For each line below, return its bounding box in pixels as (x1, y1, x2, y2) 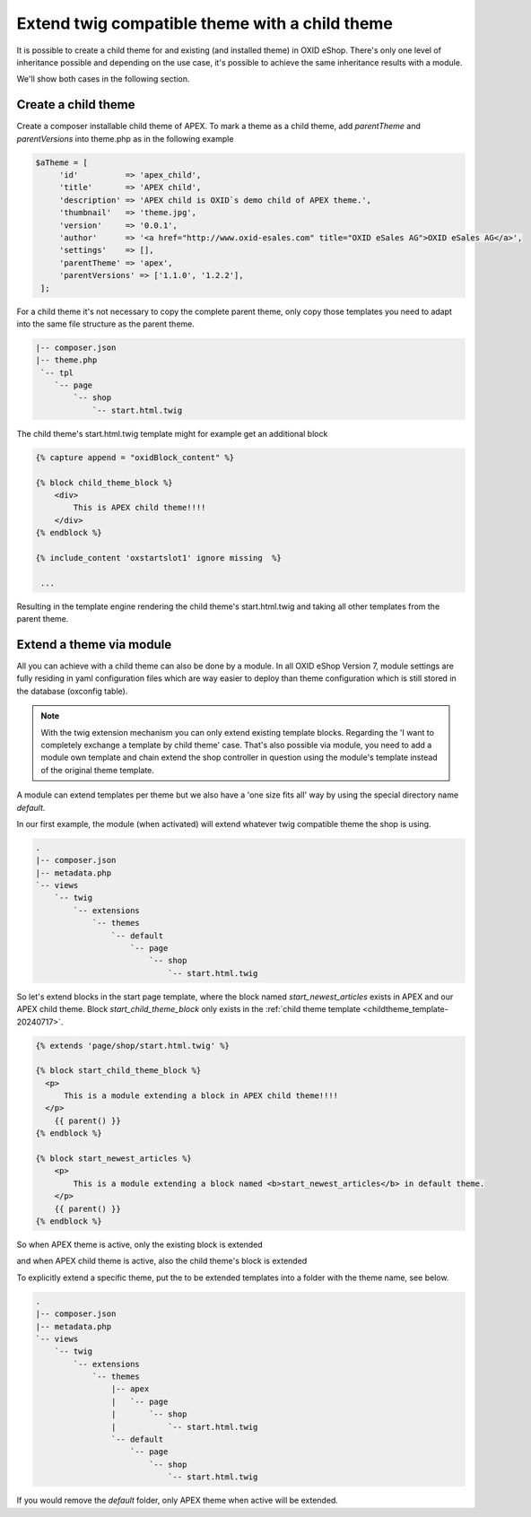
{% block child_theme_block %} (35, 477, 174, 488)
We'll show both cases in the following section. (16, 74, 190, 84)
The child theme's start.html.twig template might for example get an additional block (16, 428, 328, 439)
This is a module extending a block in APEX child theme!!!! (64, 1091, 339, 1101)
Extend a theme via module (16, 637, 172, 652)
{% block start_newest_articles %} (35, 1154, 192, 1164)
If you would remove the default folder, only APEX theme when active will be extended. (16, 1495, 338, 1506)
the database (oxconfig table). (16, 685, 128, 696)
